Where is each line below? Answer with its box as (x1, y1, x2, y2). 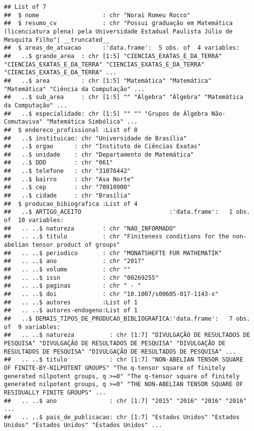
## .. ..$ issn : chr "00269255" (4, 274, 159, 281)
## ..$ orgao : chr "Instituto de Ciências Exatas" (4, 143, 201, 150)
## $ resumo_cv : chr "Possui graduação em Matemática (4, 20, 233, 27)
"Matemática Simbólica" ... (46, 118, 138, 126)
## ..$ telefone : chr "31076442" (4, 167, 131, 175)
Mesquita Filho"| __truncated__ (4, 36, 110, 43)
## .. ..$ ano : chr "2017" (4, 258, 145, 265)
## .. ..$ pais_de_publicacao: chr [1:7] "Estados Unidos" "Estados (4, 413, 240, 421)
